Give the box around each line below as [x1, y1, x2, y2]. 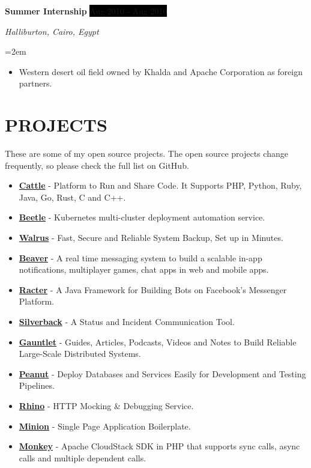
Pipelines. [19, 379, 55, 392]
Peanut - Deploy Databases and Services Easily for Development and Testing [19, 367, 306, 380]
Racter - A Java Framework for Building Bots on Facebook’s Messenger [19, 283, 287, 296]
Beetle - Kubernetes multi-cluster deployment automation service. [19, 211, 265, 223]
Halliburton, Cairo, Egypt [5, 25, 99, 37]
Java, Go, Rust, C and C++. [19, 190, 126, 203]
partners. [19, 77, 52, 90]
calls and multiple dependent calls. [19, 451, 146, 464]
